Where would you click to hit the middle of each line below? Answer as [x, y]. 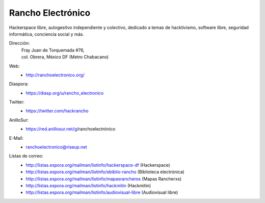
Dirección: [19, 43]
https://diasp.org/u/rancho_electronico [65, 93]
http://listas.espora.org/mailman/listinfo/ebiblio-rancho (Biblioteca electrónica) [105, 172]
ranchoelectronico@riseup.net [56, 147]
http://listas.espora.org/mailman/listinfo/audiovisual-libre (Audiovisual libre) [102, 192]
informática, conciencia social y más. [47, 34]
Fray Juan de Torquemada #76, [53, 50]
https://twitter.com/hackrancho [57, 111]
